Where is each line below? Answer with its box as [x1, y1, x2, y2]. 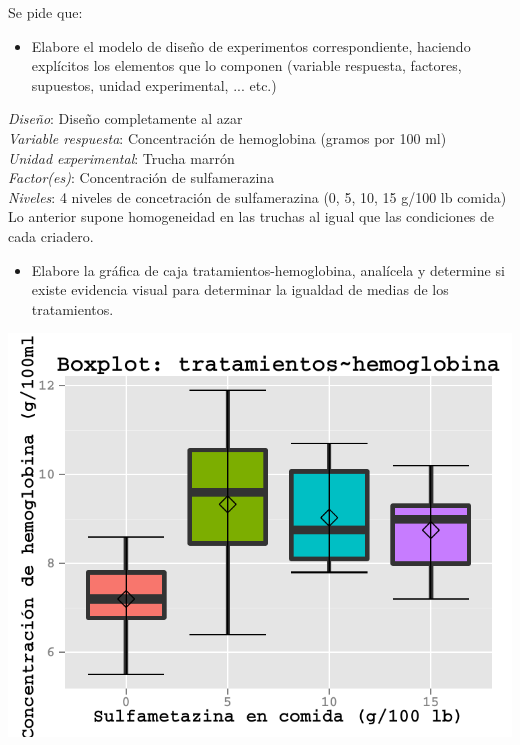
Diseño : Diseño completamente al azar [8, 108, 243, 129]
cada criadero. [8, 225, 94, 246]
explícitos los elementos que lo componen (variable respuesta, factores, [31, 55, 462, 76]
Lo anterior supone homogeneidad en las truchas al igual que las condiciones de [8, 206, 495, 227]
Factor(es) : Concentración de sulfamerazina [8, 167, 275, 188]
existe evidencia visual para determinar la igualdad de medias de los [31, 279, 449, 300]
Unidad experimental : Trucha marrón [8, 147, 235, 168]
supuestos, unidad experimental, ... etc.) [31, 74, 277, 95]
